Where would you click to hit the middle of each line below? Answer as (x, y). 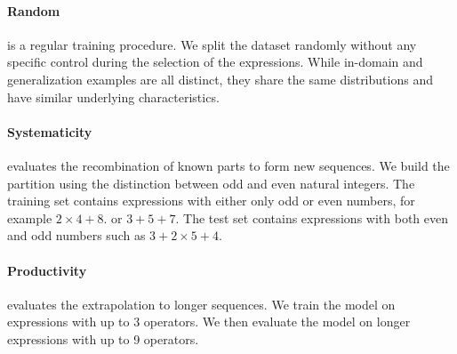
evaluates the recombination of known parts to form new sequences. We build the (228, 165)
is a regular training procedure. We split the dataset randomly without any (212, 44)
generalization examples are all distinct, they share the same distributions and (220, 79)
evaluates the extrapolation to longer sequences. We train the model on (201, 304)
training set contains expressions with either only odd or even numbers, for (211, 201)
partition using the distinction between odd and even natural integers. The (211, 183)
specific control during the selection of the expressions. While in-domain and (215, 62)
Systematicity (50, 131)
